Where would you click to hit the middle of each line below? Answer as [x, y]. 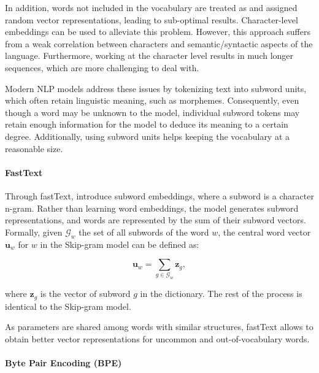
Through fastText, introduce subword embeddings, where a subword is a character [159, 195]
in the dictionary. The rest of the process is [221, 294]
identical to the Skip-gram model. [68, 306]
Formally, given [34, 232]
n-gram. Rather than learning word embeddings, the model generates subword [152, 208]
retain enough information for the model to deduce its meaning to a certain [147, 124]
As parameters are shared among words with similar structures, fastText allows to [159, 327]
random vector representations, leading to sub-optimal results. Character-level [152, 19]
